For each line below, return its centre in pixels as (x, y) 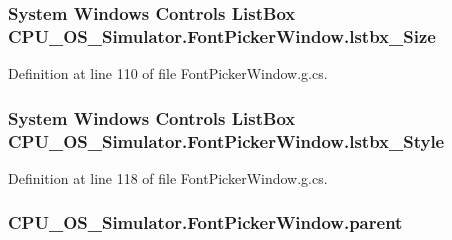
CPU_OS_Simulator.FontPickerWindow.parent (205, 222)
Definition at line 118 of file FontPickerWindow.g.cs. (168, 177)
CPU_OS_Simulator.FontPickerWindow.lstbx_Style (226, 140)
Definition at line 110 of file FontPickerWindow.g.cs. (168, 73)
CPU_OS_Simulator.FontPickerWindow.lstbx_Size (222, 35)
